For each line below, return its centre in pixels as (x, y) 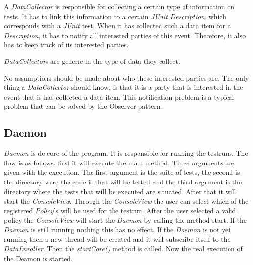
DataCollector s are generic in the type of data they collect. (92, 61)
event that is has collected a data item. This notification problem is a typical (119, 96)
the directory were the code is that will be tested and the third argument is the (123, 181)
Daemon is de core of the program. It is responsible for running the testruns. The (126, 153)
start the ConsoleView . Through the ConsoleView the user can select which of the (126, 201)
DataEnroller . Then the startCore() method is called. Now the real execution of (123, 249)
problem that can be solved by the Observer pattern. (83, 106)
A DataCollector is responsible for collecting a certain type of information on (119, 6)
